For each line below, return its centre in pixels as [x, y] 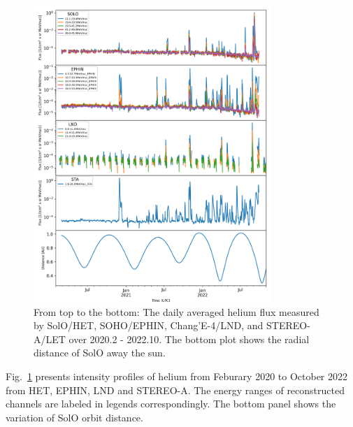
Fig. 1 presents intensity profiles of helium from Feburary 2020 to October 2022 [177, 376]
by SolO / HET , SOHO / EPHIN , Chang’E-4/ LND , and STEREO [171, 325]
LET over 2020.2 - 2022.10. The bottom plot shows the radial [178, 339]
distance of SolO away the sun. [100, 353]
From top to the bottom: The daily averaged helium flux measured [176, 311]
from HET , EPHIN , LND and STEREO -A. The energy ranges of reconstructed [175, 390]
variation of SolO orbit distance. [74, 417]
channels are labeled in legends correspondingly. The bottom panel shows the [171, 404]
